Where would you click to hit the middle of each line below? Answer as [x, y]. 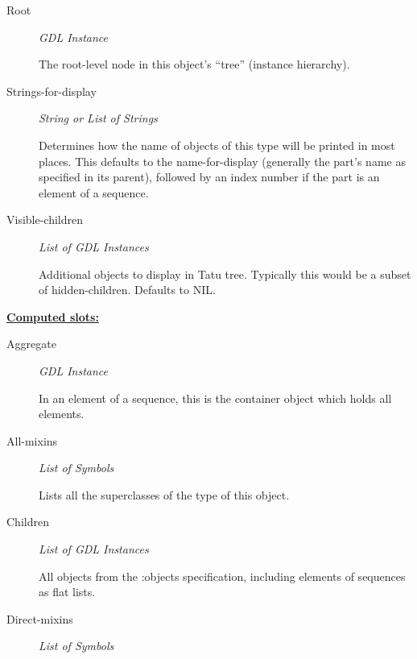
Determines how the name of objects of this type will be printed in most [217, 145]
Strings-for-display [52, 91]
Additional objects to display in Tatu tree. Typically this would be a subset [225, 274]
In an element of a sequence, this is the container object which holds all [215, 398]
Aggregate [31, 344]
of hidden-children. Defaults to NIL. [127, 290]
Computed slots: [53, 316]
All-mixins [32, 440]
